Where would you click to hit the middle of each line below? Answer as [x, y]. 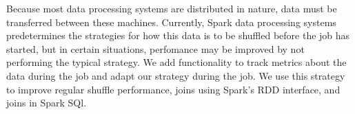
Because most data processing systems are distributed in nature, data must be [172, 8]
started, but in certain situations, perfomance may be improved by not [155, 48]
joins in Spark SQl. [47, 103]
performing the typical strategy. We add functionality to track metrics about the [176, 62]
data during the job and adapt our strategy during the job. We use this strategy [176, 75]
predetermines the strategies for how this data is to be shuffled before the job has [178, 35]
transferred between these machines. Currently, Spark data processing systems [171, 22]
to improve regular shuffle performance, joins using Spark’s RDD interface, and [173, 89]
